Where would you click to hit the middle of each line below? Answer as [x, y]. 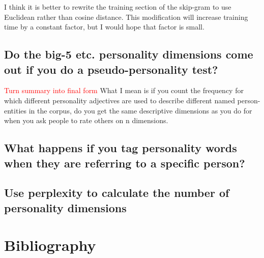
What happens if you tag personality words [121, 148]
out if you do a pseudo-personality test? [111, 69]
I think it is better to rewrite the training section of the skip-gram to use [118, 7]
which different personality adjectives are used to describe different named [120, 100]
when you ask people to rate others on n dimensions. [86, 120]
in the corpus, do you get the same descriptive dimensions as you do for [140, 110]
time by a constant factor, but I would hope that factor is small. [104, 27]
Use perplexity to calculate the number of [117, 193]
